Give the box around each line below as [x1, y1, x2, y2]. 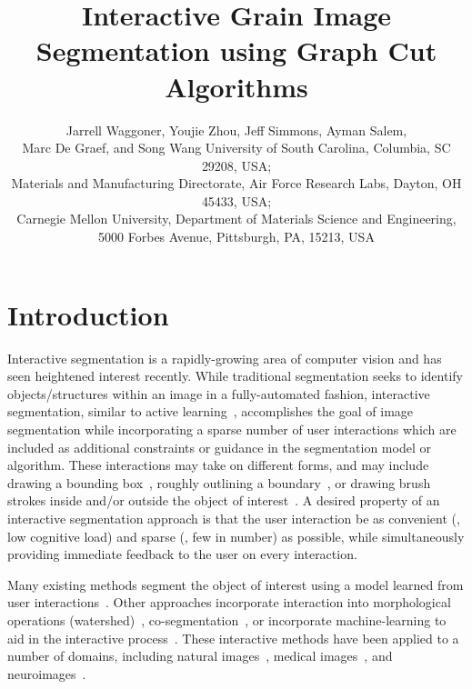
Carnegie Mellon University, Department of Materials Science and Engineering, [16, 209, 457, 228]
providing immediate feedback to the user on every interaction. [7, 544, 357, 564]
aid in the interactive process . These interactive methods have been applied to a [7, 628, 459, 647]
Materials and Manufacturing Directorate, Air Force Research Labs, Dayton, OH [11, 174, 462, 193]
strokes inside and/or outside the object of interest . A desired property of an [7, 491, 440, 510]
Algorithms [165, 67, 308, 105]
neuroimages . [7, 664, 86, 683]
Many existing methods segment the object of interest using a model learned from [7, 574, 464, 594]
